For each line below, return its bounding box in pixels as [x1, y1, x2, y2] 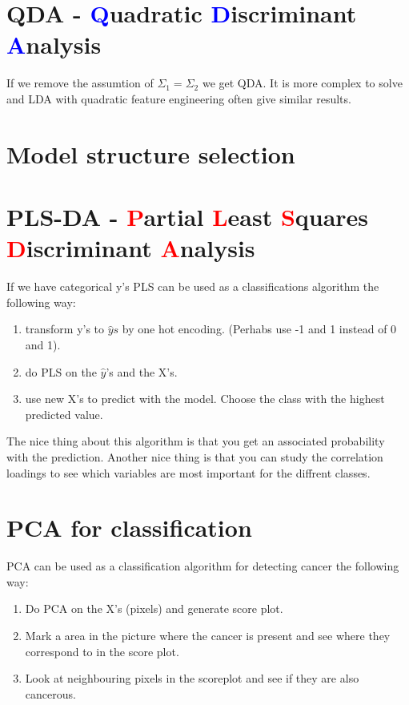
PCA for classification [6, 511, 252, 544]
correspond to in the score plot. [25, 643, 179, 659]
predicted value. [25, 405, 103, 422]
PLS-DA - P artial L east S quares [6, 200, 369, 233]
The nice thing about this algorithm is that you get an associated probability [6, 433, 385, 449]
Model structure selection [6, 137, 295, 170]
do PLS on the [25, 363, 97, 380]
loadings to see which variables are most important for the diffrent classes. [6, 464, 371, 481]
